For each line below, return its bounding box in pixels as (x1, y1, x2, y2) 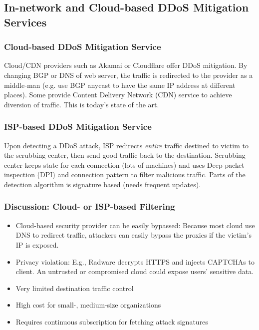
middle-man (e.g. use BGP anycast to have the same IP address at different (4, 79, 236, 90)
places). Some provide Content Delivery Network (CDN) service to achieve (4, 89, 232, 100)
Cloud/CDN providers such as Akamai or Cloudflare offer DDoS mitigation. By (4, 60, 248, 70)
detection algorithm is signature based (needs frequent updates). (4, 179, 201, 189)
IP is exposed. (15, 239, 59, 250)
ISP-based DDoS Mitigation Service (4, 120, 152, 133)
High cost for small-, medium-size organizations (15, 300, 161, 310)
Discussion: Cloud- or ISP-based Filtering (4, 200, 175, 213)
